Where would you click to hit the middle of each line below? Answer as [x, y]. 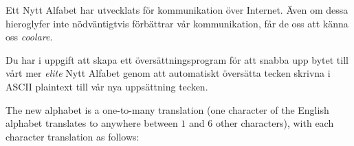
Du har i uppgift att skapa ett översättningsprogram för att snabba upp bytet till [177, 59]
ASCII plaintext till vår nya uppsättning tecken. [107, 86]
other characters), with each [275, 123]
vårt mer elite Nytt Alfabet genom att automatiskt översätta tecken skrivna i [168, 73]
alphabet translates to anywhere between [92, 123]
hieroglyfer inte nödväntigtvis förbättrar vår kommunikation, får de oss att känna [177, 23]
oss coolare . [29, 37]
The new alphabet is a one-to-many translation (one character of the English [167, 109]
